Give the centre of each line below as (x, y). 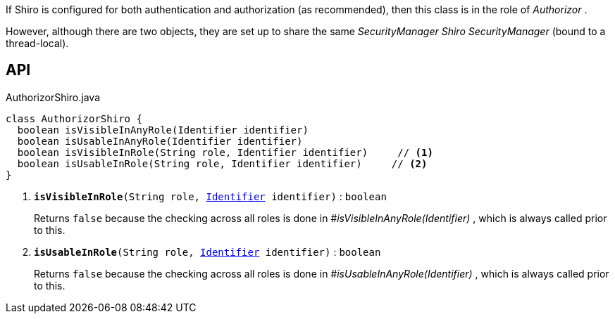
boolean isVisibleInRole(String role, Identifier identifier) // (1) (225, 152)
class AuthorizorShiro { (74, 118)
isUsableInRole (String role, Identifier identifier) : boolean (207, 252)
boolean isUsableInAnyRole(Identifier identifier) (160, 141)
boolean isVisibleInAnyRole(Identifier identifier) (163, 130)
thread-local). (37, 43)
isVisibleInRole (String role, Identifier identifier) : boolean (210, 196)
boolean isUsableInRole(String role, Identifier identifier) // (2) (222, 163)
